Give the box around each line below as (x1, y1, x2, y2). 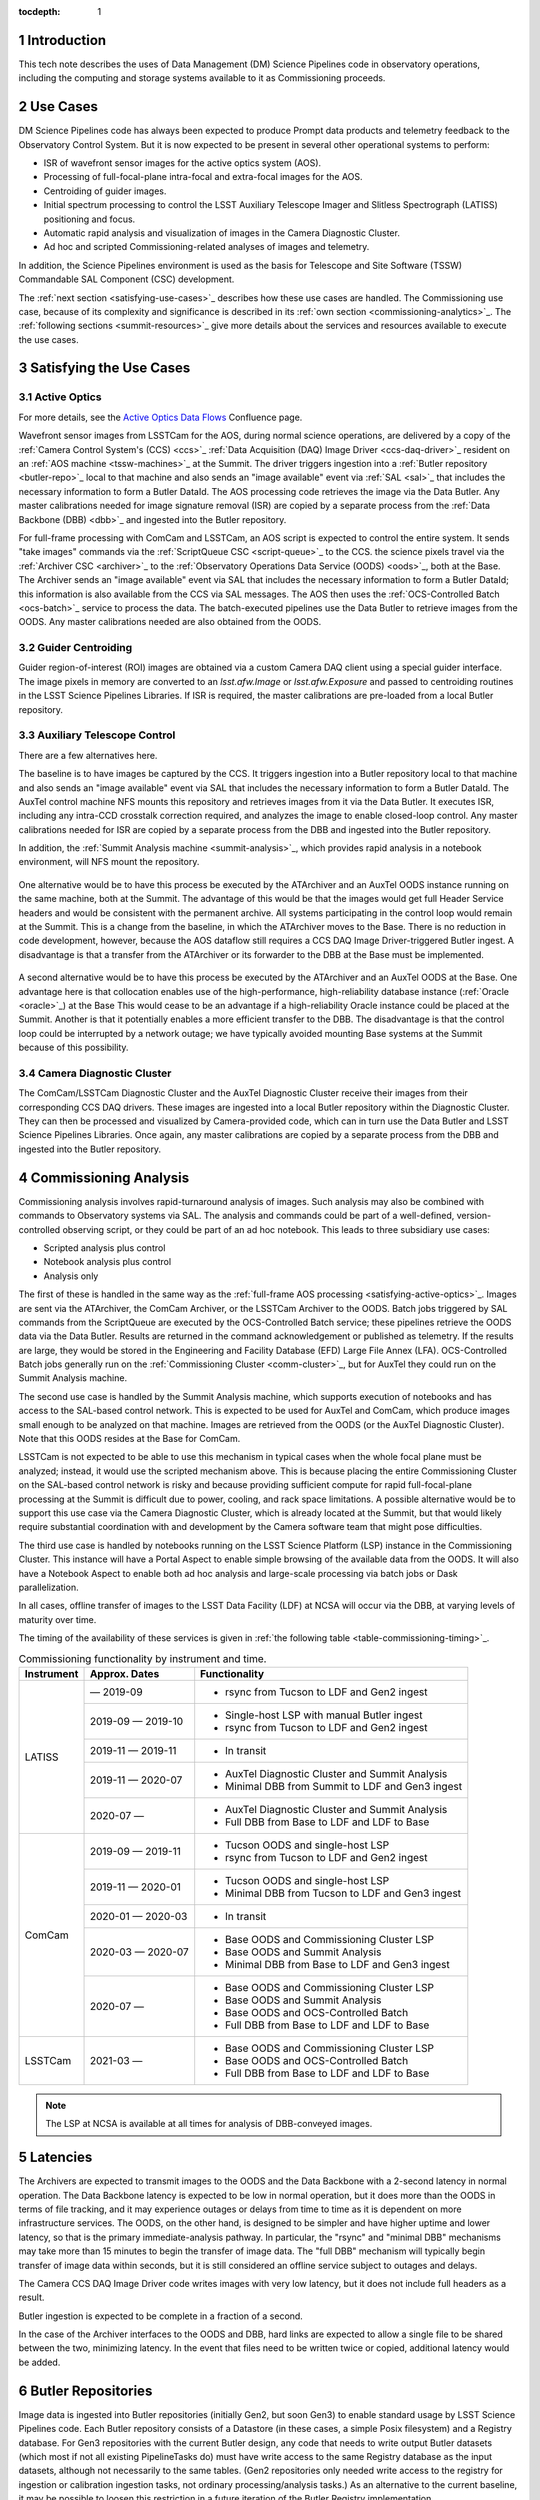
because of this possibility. (18, 1041, 129, 1054)
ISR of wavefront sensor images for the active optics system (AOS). (43, 156, 322, 169)
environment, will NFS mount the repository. (18, 856, 200, 868)
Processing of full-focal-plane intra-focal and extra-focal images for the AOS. (43, 171, 364, 183)
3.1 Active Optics (18, 390, 102, 404)
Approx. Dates (89, 1666, 160, 1680)
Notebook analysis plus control (43, 1256, 172, 1268)
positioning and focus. (43, 213, 136, 225)
